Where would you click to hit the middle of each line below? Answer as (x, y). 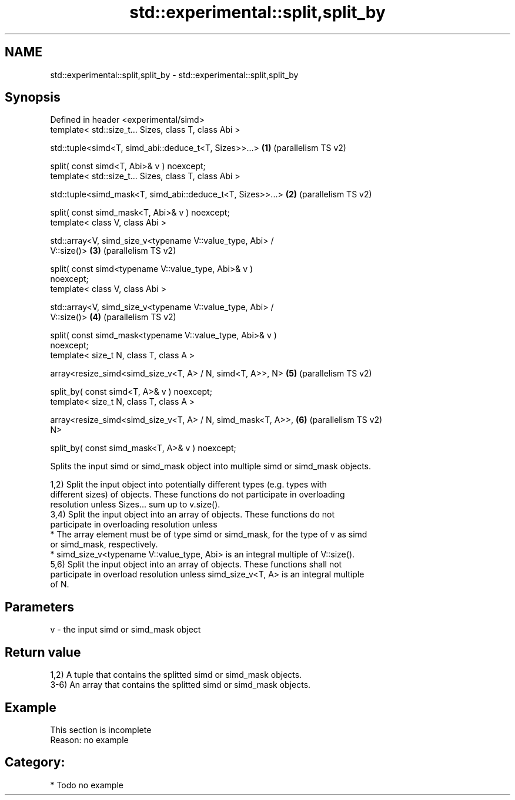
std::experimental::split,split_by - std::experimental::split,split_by (174, 75)
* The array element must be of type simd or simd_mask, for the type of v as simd (209, 535)
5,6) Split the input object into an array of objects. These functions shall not (196, 564)
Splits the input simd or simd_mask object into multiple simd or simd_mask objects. (211, 466)
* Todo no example (87, 785)
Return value (43, 652)
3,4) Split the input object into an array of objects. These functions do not (192, 515)
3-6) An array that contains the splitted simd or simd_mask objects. (180, 685)
